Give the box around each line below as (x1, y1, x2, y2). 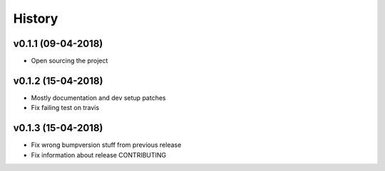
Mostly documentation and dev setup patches (31, 93, 166, 102)
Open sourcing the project (31, 57, 108, 65)
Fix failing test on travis (31, 104, 100, 112)
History (13, 11, 58, 26)
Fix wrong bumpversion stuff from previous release (31, 140, 182, 149)
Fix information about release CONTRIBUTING (31, 150, 167, 159)
